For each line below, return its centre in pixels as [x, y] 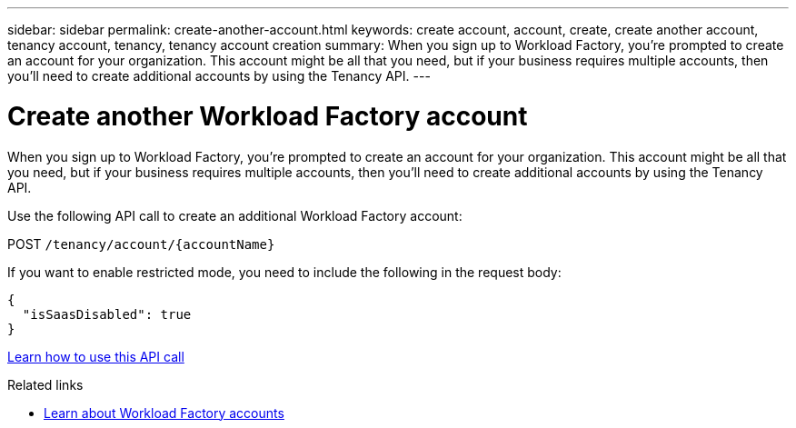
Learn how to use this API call [96, 356]
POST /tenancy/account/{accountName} [141, 244]
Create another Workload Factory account [268, 116]
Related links [45, 384]
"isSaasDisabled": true [107, 314]
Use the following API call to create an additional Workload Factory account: [235, 215]
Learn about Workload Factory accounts [164, 413]
